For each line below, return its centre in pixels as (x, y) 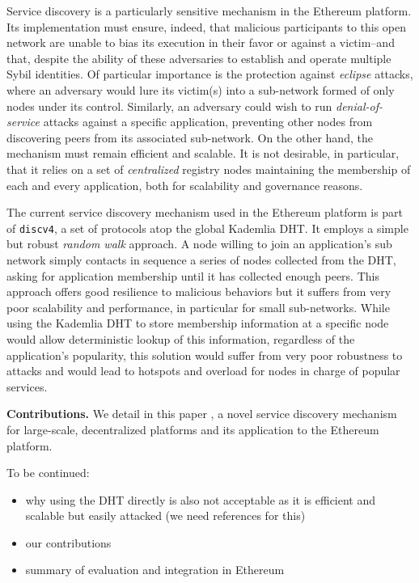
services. (27, 386)
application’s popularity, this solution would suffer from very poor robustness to (205, 355)
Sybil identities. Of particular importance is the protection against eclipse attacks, (210, 74)
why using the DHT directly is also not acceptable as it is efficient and (201, 499)
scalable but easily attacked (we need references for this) (165, 515)
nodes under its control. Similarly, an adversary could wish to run (169, 106)
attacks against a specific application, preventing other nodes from (208, 122)
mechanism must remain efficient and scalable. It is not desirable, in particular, (203, 153)
